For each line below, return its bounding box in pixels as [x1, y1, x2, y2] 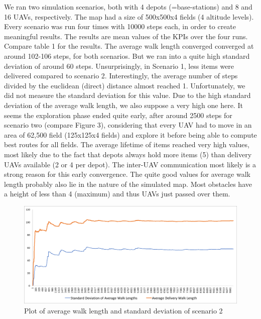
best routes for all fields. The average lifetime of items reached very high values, [4, 139, 249, 150]
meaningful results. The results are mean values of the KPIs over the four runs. [4, 31, 248, 41]
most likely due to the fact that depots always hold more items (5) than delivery [4, 149, 252, 159]
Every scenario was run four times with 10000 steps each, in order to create [4, 21, 236, 32]
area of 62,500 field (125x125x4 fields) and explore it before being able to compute [4, 129, 257, 140]
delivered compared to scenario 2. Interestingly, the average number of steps [4, 70, 238, 81]
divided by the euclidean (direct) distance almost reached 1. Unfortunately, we [4, 80, 245, 90]
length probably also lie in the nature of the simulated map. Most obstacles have [4, 178, 252, 189]
